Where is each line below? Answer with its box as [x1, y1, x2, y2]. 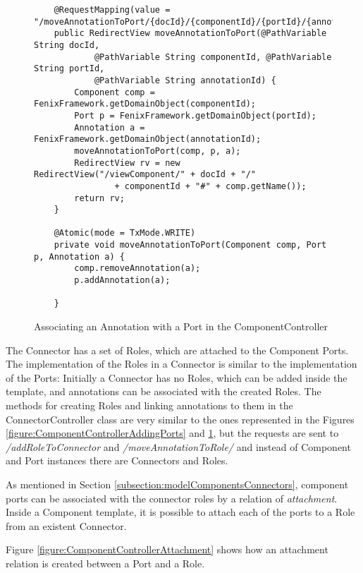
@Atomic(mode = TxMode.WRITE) [54, 228, 196, 239]
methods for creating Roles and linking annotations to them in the [6, 398, 293, 413]
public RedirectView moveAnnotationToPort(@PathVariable [54, 28, 327, 39]
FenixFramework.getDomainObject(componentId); [34, 99, 256, 109]
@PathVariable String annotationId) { [94, 75, 276, 85]
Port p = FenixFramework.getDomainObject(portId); [74, 110, 316, 121]
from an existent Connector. [6, 518, 127, 533]
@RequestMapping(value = [54, 5, 171, 15]
